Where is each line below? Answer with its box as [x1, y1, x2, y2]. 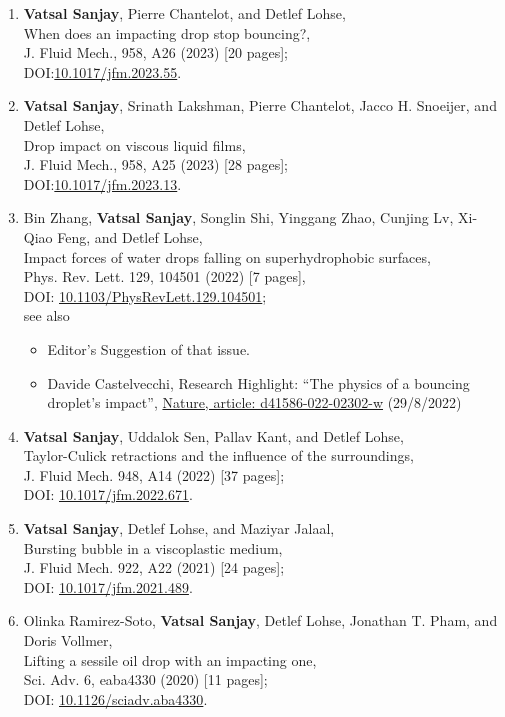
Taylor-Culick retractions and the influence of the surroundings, [23, 445, 414, 466]
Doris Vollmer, [23, 630, 113, 651]
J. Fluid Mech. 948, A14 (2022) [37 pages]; [23, 464, 285, 485]
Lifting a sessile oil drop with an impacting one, [23, 649, 317, 670]
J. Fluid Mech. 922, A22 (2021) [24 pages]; [23, 557, 285, 578]
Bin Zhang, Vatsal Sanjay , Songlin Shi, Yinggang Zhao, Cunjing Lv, [23, 207, 454, 228]
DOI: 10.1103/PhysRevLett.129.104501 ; [23, 285, 267, 306]
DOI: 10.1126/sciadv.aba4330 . [23, 688, 208, 709]
